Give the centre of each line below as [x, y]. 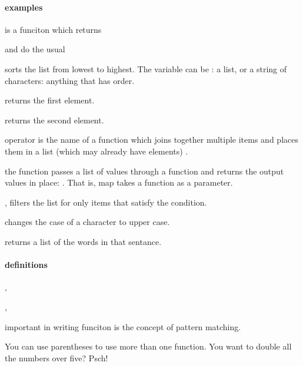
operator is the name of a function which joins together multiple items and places [151, 140]
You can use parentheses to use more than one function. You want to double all [148, 346]
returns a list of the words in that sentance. [83, 241]
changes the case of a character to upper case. [87, 222]
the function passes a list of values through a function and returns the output [144, 171]
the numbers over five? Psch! [56, 357]
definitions [26, 265]
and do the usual [35, 49]
